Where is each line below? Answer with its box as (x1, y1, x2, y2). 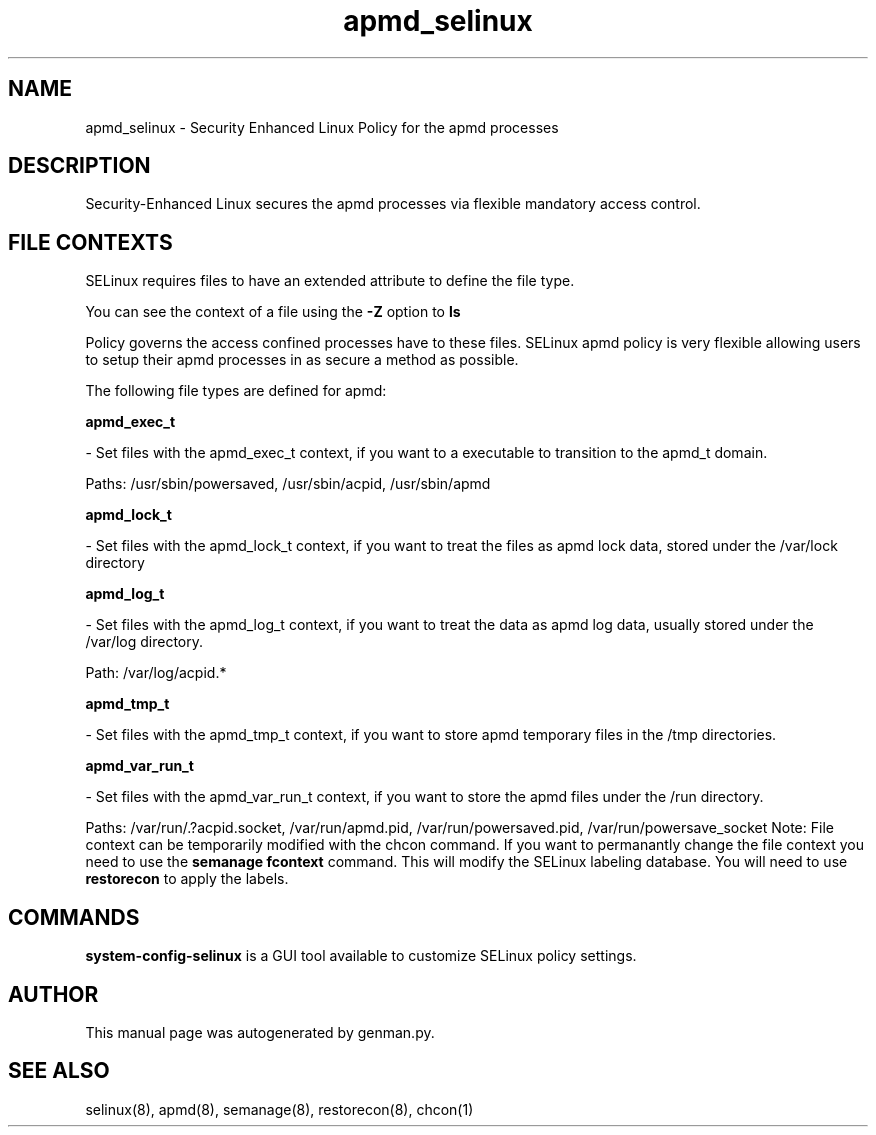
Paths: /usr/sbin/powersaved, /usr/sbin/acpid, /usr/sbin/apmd (85, 475, 491, 493)
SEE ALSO (8, 1058, 110, 1084)
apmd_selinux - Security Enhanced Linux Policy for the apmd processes (85, 118, 559, 136)
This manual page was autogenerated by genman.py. (85, 1023, 435, 1041)
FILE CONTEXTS (8, 229, 173, 255)
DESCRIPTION (8, 153, 151, 179)
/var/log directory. (85, 633, 204, 651)
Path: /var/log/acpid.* (85, 664, 227, 682)
